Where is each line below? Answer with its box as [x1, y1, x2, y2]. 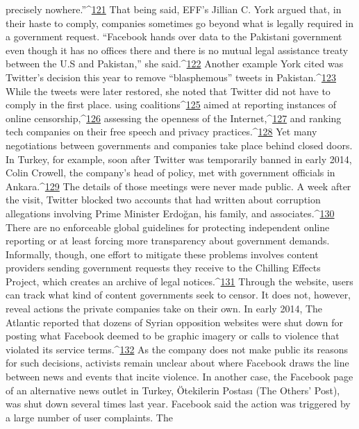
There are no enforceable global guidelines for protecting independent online [6, 219, 330, 234]
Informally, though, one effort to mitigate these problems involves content [6, 246, 319, 261]
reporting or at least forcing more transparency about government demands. [6, 233, 330, 248]
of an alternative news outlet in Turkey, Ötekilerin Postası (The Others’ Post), [6, 382, 340, 397]
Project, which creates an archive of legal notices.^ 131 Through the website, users [6, 274, 353, 288]
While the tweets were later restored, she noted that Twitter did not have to [6, 83, 331, 98]
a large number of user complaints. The [6, 410, 173, 424]
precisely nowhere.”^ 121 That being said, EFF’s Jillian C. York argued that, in [6, 2, 342, 16]
